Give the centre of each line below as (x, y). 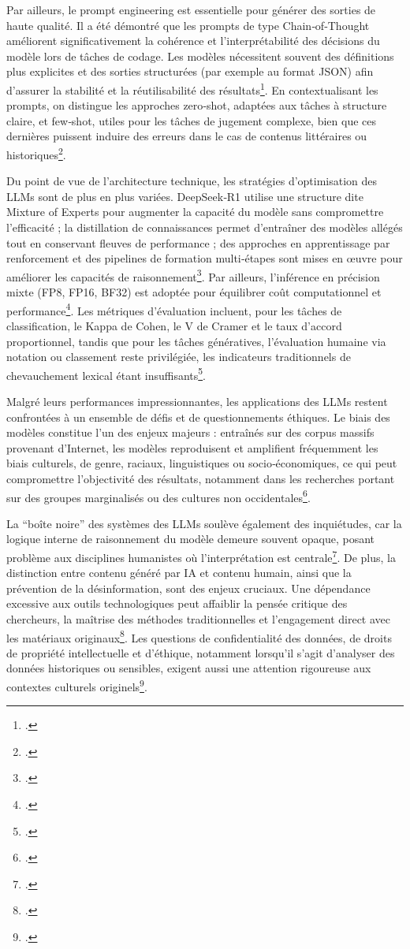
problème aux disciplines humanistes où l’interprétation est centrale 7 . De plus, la (201, 556)
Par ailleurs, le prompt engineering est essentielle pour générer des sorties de (191, 9)
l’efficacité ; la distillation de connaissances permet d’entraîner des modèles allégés (205, 227)
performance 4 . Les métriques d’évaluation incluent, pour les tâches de (174, 309)
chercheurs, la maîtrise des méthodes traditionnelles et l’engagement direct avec (199, 618)
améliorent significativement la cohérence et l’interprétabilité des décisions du (193, 41)
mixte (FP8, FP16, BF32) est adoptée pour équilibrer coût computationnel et (194, 292)
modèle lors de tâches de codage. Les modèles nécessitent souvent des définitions (200, 56)
